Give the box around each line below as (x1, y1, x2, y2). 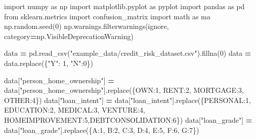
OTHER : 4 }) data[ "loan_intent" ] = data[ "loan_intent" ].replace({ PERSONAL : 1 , (4, 94, 251, 105)
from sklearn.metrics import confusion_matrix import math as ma (4, 11, 210, 21)
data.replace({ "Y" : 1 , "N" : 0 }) (4, 57, 93, 68)
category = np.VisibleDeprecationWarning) (4, 30, 134, 41)
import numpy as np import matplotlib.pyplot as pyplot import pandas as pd (4, 1, 245, 11)
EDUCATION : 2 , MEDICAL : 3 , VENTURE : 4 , (4, 105, 145, 115)
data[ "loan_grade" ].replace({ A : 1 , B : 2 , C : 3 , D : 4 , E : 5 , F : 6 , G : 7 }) (4, 124, 199, 135)
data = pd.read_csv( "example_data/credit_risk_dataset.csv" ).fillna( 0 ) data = (4, 48, 251, 58)
